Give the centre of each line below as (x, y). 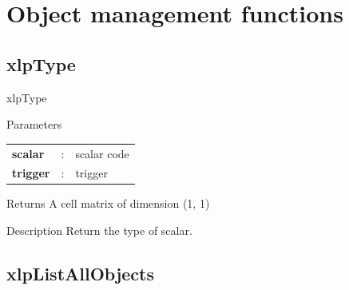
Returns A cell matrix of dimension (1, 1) (108, 203)
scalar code (102, 153)
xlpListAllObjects (80, 274)
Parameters (34, 124)
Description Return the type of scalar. (99, 230)
